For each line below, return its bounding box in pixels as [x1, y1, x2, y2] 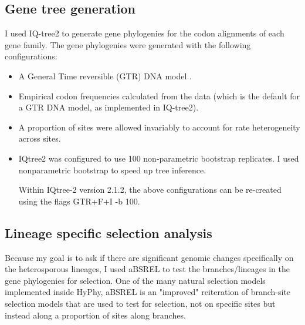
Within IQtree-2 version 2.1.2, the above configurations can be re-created [18, 183, 282, 196]
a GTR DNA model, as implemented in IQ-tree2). [18, 101, 199, 113]
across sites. [18, 132, 61, 145]
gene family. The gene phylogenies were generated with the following [5, 38, 251, 51]
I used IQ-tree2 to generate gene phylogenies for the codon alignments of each [5, 27, 284, 39]
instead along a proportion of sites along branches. [5, 309, 186, 321]
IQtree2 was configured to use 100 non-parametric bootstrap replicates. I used [18, 152, 299, 164]
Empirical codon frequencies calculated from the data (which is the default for [18, 89, 300, 102]
